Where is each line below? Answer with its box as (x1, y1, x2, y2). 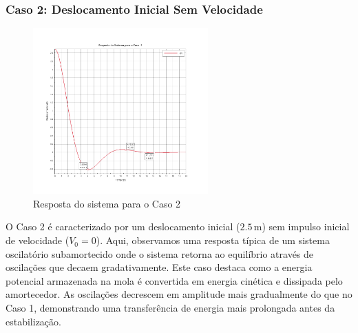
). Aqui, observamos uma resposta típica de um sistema (96, 233, 330, 248)
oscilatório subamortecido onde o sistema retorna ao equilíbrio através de (6, 246, 314, 261)
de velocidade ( (6, 233, 70, 248)
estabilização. (6, 314, 61, 328)
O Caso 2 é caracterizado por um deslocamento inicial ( (6, 219, 240, 234)
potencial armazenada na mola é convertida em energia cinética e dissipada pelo (6, 273, 343, 287)
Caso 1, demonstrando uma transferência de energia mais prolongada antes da (6, 301, 335, 315)
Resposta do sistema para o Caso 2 (33, 196, 181, 210)
